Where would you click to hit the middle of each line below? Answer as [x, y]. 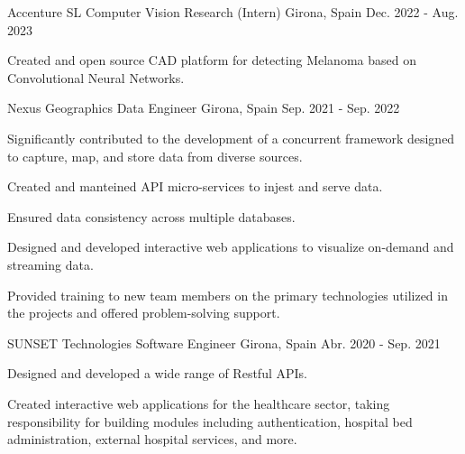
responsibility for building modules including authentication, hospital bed [210, 421]
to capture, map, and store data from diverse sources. [155, 156]
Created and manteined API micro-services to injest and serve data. [195, 186]
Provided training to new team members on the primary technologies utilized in [228, 295]
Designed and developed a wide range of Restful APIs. [157, 373]
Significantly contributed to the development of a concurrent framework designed [231, 138]
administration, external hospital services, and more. [152, 439]
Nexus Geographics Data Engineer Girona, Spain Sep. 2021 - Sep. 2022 [204, 108]
